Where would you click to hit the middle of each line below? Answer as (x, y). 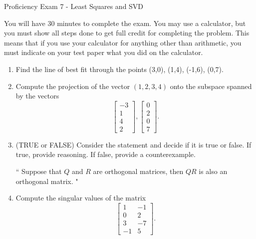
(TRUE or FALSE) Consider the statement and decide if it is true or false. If (133, 144)
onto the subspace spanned (211, 86)
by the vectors (37, 96)
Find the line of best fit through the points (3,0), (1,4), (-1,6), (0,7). (120, 69)
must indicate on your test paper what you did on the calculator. (104, 52)
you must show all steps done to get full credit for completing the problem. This (127, 33)
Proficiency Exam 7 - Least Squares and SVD (74, 6)
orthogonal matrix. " (47, 181)
